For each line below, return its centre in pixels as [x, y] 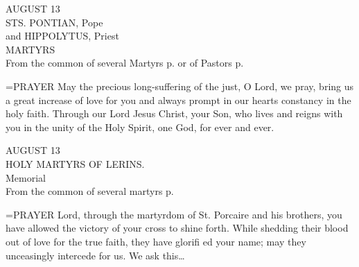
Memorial [26, 177]
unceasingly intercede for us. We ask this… [95, 255]
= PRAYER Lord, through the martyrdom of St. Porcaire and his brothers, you [174, 214]
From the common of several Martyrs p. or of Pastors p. [125, 63]
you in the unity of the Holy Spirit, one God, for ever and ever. [140, 127]
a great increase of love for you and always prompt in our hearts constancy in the [178, 100]
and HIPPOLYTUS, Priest [62, 36]
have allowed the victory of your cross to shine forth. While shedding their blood [177, 228]
